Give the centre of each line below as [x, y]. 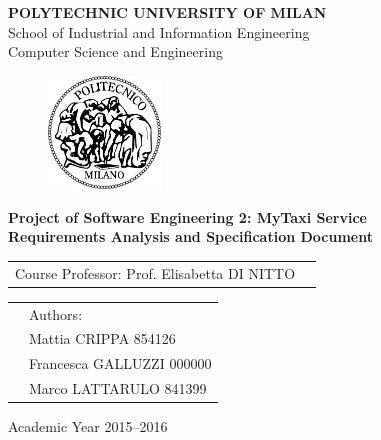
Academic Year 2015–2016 [88, 426]
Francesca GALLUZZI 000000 [120, 363]
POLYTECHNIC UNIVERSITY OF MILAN [167, 12]
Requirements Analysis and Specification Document [191, 236]
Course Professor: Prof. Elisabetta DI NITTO [155, 272]
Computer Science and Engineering [115, 51]
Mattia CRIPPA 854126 [102, 338]
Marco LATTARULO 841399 [118, 388]
